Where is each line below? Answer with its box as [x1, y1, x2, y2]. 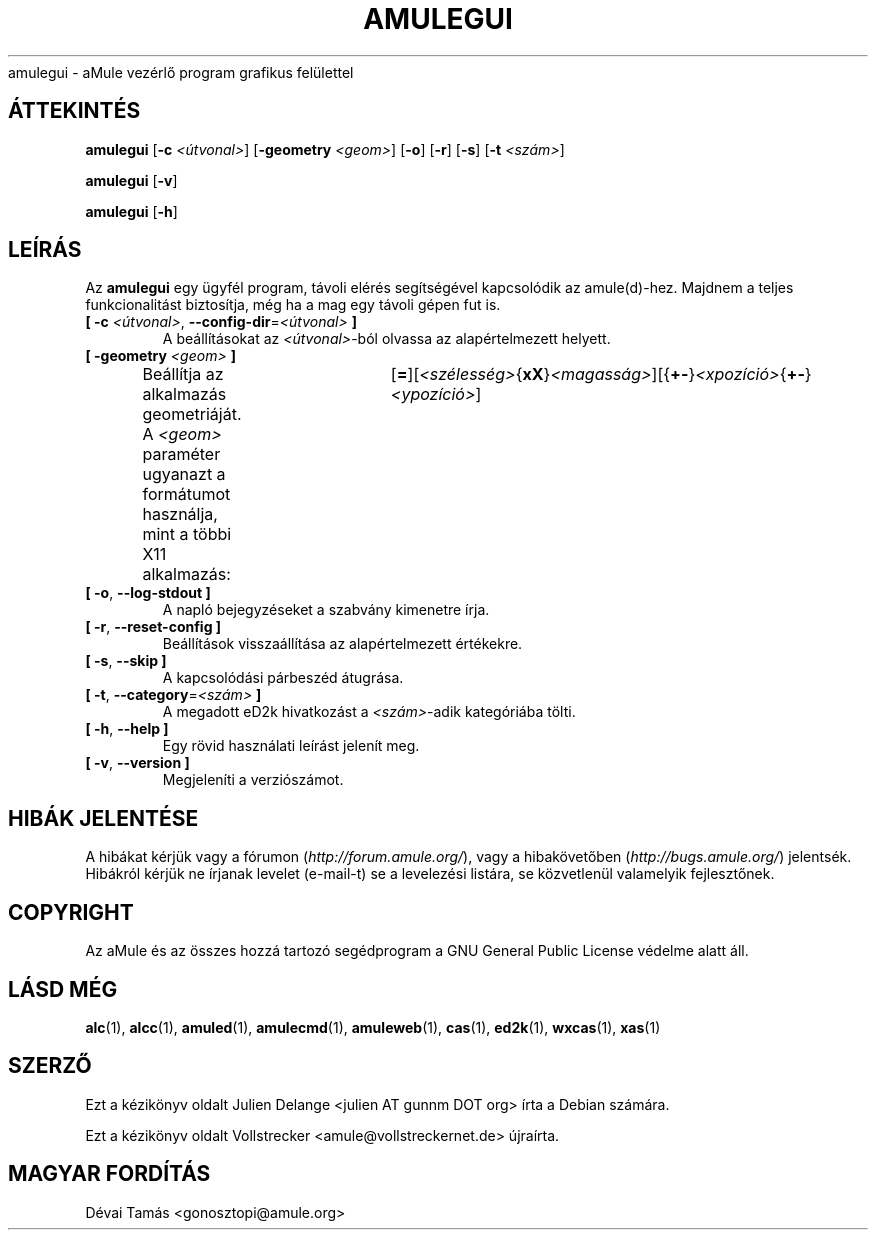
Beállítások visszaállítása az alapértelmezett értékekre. [162, 635, 523, 653]
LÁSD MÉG [8, 976, 118, 1002]
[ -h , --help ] [85, 720, 169, 738]
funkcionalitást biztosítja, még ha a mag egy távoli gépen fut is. [85, 296, 501, 314]
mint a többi [142, 524, 232, 545]
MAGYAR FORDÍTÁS [8, 1161, 211, 1187]
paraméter [142, 444, 221, 465]
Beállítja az [142, 364, 224, 385]
